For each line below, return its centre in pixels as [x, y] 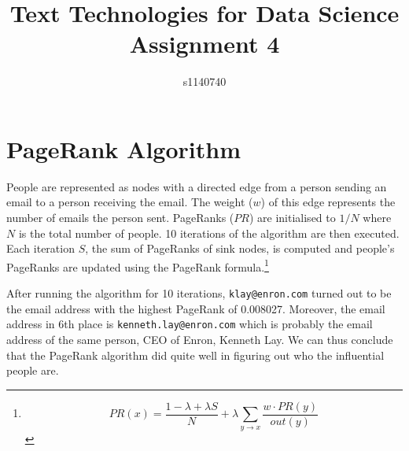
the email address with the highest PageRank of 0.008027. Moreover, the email [196, 308]
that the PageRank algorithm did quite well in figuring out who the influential [195, 355]
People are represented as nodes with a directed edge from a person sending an [197, 186]
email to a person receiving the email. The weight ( [130, 202]
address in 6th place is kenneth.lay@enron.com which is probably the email [190, 324]
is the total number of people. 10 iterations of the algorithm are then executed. [209, 233]
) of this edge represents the [328, 202]
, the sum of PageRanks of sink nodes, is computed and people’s [240, 248]
